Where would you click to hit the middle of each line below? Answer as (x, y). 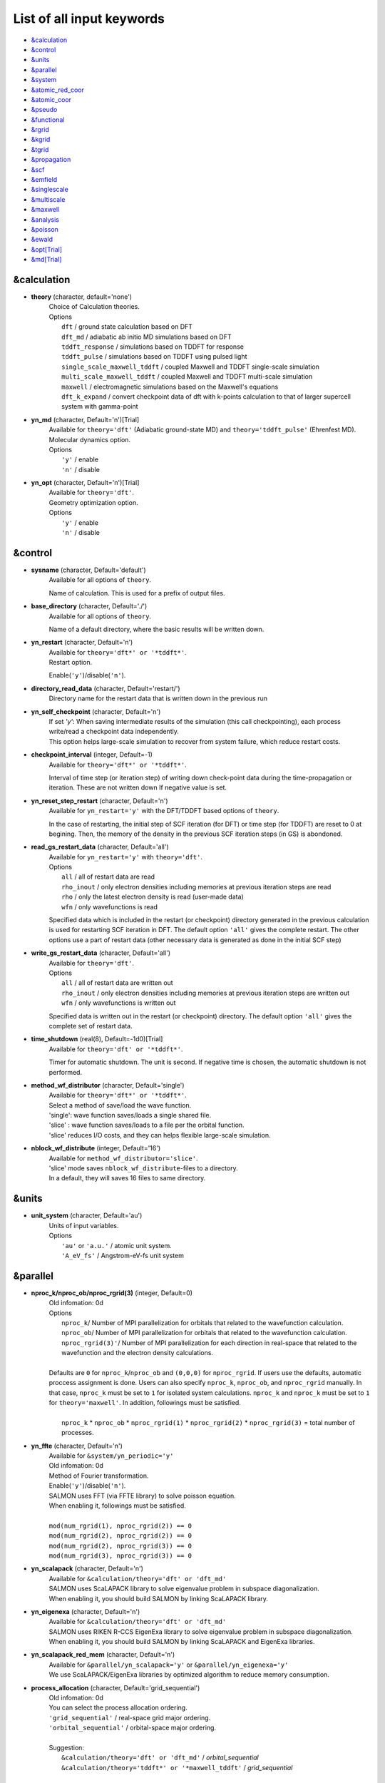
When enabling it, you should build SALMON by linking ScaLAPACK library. (159, 1598)
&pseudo (44, 110)
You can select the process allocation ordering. (118, 1707)
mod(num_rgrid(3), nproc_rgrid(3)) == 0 (120, 1555)
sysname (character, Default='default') (88, 570)
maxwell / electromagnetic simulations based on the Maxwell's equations (170, 387)
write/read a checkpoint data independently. (114, 732)
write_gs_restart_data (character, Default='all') (101, 953)
